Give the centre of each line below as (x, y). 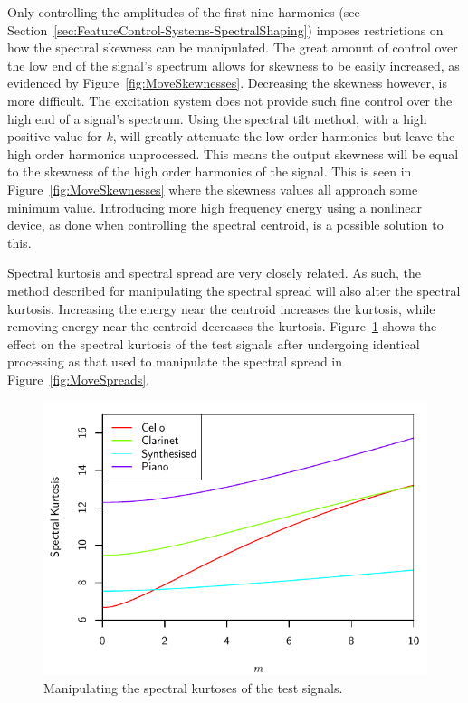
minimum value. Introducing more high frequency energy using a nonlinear (215, 207)
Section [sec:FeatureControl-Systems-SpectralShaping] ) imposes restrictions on (225, 29)
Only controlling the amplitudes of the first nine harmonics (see (184, 12)
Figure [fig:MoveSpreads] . (79, 379)
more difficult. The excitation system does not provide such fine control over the (230, 100)
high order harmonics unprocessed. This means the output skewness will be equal (233, 153)
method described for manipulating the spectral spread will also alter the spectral (234, 290)
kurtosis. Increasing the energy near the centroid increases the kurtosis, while (221, 308)
